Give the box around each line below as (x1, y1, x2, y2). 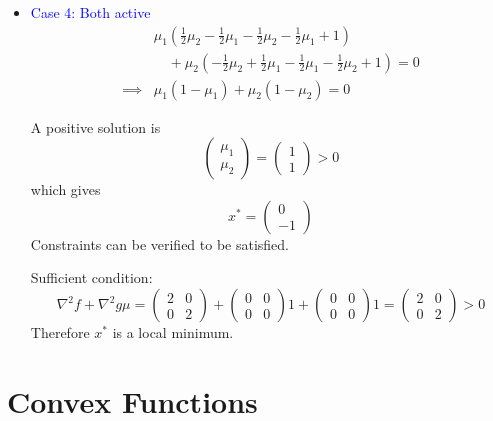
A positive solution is (30, 116, 161, 137)
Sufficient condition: (30, 267, 153, 288)
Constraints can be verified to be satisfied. (30, 233, 290, 254)
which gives (30, 179, 101, 200)
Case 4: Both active (30, 2, 151, 22)
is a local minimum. (112, 322, 234, 343)
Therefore (30, 322, 90, 343)
